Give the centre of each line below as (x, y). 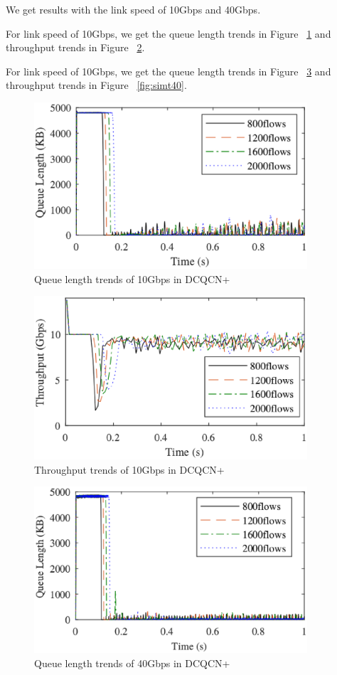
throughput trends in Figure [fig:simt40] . (96, 85)
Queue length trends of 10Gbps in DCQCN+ (132, 278)
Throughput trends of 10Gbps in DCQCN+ (129, 469)
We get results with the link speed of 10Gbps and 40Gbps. (133, 9)
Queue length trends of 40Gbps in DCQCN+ (132, 663)
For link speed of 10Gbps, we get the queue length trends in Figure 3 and (168, 71)
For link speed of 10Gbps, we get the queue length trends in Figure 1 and (168, 33)
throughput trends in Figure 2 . (75, 47)
